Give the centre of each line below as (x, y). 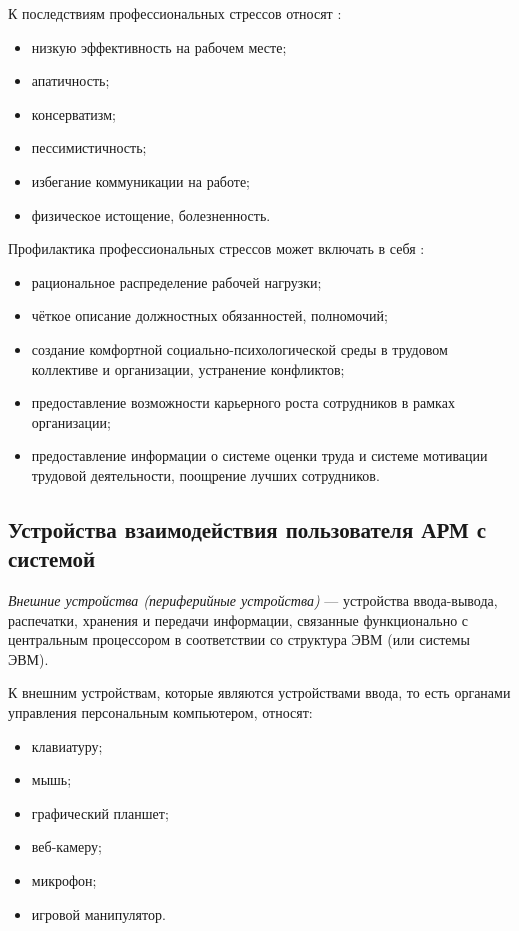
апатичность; (70, 80)
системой (52, 558)
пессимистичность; (89, 147)
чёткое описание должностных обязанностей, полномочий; (209, 315)
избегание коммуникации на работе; (141, 180)
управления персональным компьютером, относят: (160, 712)
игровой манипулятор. (98, 913)
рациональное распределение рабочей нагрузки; (176, 281)
